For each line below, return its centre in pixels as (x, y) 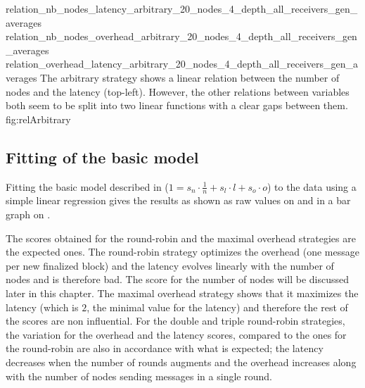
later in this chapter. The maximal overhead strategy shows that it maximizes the (182, 293)
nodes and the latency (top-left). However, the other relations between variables (178, 91)
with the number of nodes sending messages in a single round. (139, 376)
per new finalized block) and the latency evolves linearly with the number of (170, 265)
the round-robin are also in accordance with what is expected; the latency (165, 348)
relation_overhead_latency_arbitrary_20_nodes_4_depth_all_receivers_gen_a (182, 64)
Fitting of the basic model (102, 157)
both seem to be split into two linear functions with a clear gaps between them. (177, 105)
